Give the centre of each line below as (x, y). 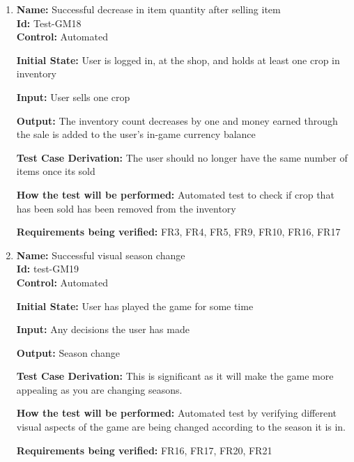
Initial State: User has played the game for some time (135, 306)
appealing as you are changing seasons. (99, 389)
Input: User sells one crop (73, 97)
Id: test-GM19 (48, 269)
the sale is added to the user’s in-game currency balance (136, 134)
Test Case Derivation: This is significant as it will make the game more (175, 376)
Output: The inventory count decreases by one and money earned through (177, 120)
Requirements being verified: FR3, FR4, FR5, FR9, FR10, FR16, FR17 (178, 232)
